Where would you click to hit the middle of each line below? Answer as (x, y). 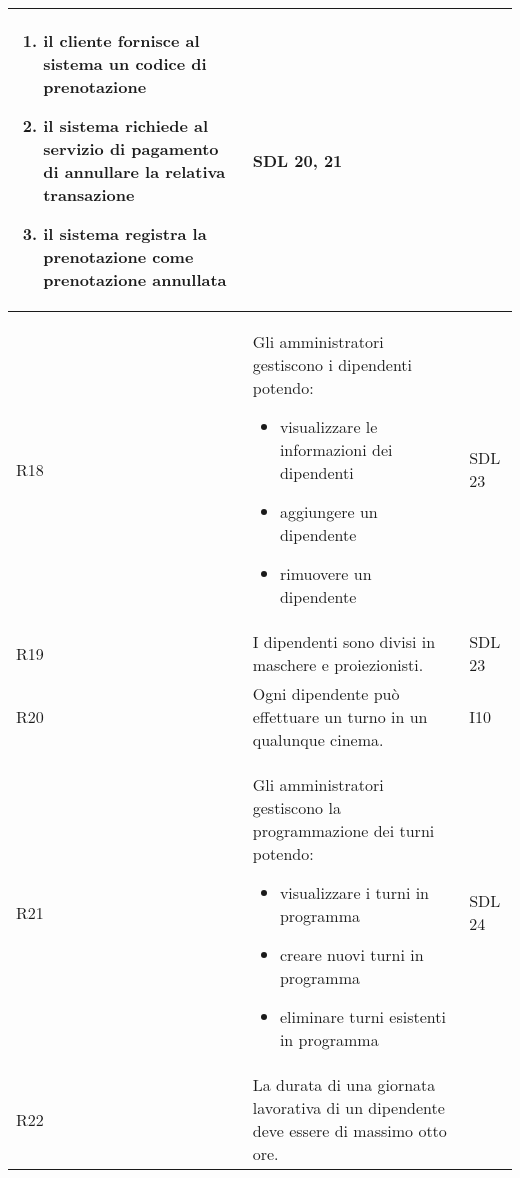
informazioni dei (336, 449)
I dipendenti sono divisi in (344, 641)
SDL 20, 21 (297, 160)
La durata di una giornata (344, 1084)
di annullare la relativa (134, 171)
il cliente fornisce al (121, 40)
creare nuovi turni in (351, 954)
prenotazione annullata (135, 279)
